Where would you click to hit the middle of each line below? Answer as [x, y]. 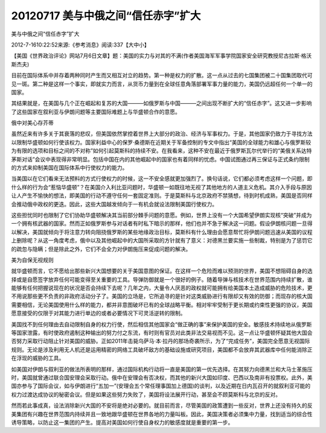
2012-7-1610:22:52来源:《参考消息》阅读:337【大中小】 [81, 45]
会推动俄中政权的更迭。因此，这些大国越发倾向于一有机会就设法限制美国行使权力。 [114, 204]
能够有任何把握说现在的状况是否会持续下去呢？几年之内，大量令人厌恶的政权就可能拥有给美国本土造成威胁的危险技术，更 [162, 288]
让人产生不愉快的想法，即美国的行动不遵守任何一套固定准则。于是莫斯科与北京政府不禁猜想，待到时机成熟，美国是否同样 [162, 195]
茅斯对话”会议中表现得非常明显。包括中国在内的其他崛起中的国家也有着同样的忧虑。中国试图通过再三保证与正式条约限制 [161, 159]
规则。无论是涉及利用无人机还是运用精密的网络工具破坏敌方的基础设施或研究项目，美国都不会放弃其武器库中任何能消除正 [162, 349]
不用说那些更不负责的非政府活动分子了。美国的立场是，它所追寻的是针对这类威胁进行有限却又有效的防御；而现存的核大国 [162, 296]
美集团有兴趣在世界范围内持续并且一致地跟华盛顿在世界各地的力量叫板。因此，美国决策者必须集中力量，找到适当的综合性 [162, 414]
